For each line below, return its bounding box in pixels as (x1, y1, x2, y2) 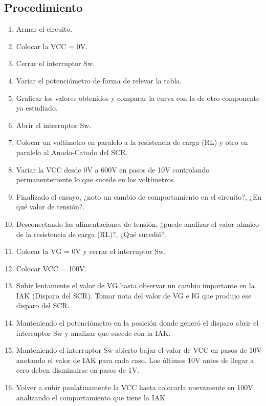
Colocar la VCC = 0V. (16, 40, 88, 51)
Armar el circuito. (16, 24, 73, 34)
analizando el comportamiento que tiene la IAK (16, 392, 166, 402)
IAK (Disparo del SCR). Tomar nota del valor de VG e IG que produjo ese (16, 290, 252, 301)
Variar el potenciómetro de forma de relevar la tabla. (16, 75, 182, 86)
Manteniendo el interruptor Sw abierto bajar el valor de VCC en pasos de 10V (16, 345, 262, 355)
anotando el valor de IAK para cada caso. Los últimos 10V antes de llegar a (16, 354, 254, 365)
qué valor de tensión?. (16, 201, 85, 212)
